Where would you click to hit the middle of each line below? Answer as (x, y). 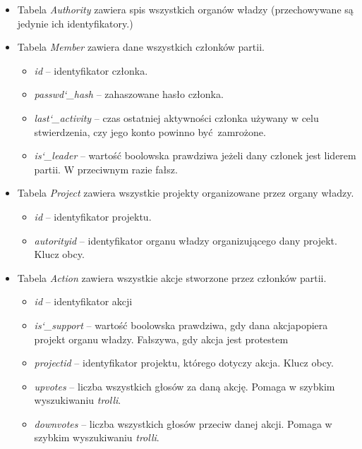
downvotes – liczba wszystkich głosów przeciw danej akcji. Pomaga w (183, 423)
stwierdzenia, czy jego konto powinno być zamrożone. (150, 131)
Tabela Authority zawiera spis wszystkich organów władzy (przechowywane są (185, 9)
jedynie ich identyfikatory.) (75, 23)
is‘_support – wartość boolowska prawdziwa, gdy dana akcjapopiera (181, 325)
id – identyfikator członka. (91, 70)
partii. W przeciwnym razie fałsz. (106, 169)
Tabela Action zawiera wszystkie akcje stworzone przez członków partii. (172, 277)
